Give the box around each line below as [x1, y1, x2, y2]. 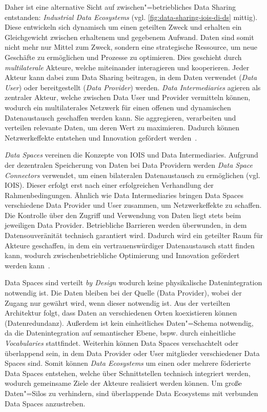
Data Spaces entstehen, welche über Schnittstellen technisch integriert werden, [5, 367, 251, 378]
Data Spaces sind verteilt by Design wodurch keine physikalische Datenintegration [5, 277, 262, 288]
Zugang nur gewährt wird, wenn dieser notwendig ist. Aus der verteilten [5, 297, 231, 308]
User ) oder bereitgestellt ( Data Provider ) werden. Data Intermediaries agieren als [5, 82, 261, 92]
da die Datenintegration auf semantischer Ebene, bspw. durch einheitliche [5, 327, 236, 338]
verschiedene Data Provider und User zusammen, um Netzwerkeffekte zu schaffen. [5, 200, 262, 210]
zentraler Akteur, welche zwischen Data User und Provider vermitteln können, [5, 92, 251, 103]
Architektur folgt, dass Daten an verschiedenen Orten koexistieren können [5, 307, 237, 318]
